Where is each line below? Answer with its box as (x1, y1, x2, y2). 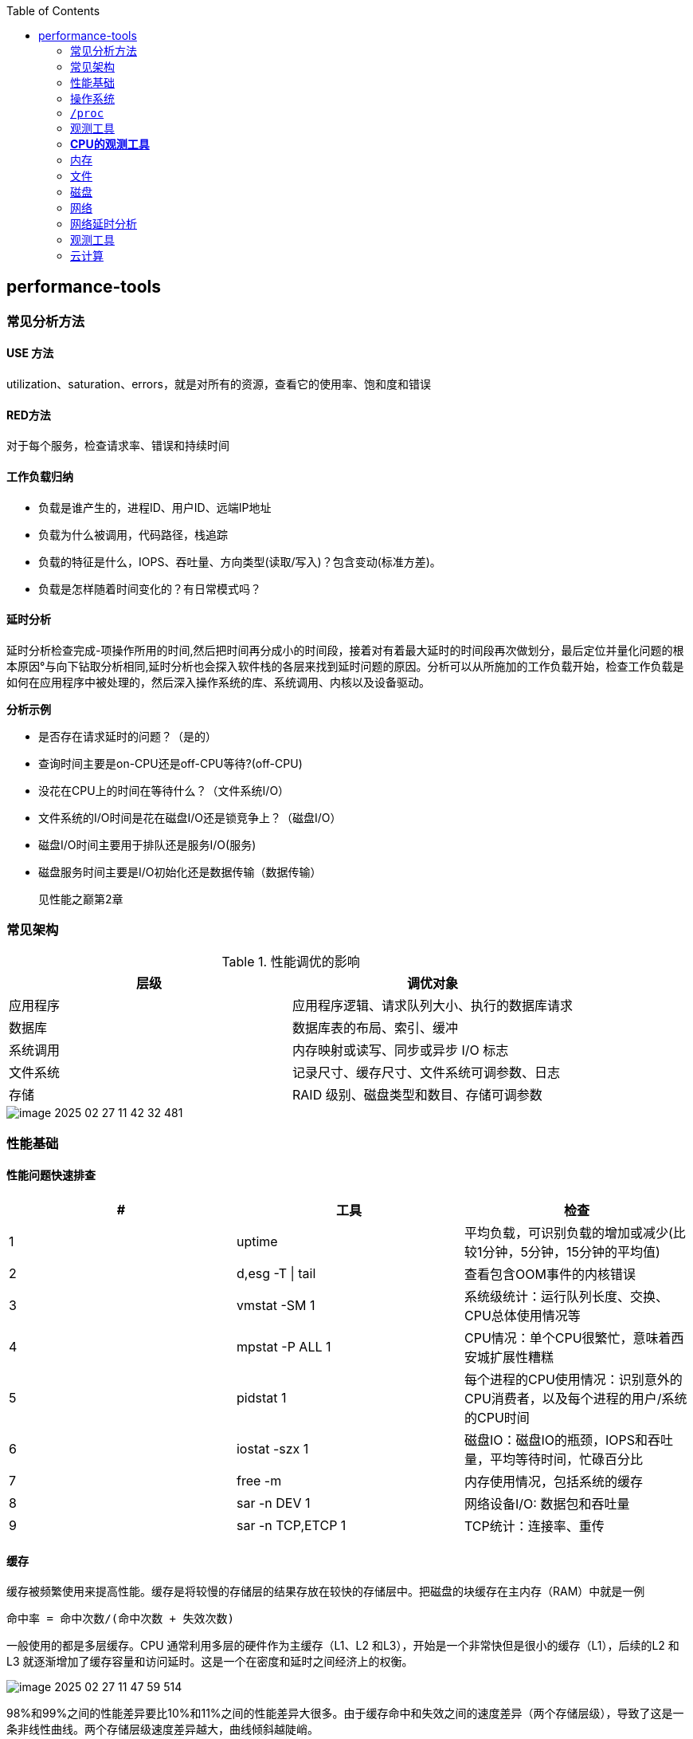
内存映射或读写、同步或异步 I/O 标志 (292, 1042, 509, 1059)
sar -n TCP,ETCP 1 (236, 1517, 346, 1534)
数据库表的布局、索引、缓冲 (292, 1020, 459, 1037)
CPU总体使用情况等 (464, 1308, 581, 1324)
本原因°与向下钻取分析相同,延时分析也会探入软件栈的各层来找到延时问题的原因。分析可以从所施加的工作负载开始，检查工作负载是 (6, 659, 684, 673)
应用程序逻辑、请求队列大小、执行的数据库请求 (292, 997, 574, 1014)
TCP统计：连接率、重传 (464, 1518, 605, 1535)
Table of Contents (6, 4, 100, 18)
